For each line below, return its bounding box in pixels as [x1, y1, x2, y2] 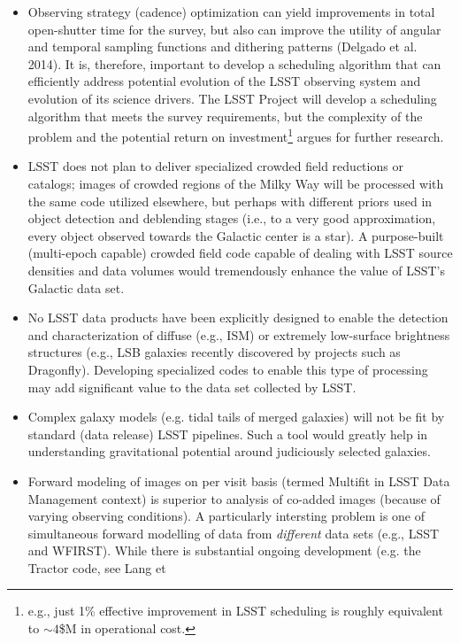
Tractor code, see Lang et [27, 558, 166, 577]
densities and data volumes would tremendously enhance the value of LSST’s [27, 260, 445, 279]
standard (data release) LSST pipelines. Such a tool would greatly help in [27, 424, 428, 443]
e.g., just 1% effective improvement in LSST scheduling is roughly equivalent [27, 601, 443, 620]
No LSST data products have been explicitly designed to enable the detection [27, 308, 448, 327]
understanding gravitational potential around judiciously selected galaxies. [27, 442, 431, 461]
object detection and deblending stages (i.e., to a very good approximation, [27, 209, 436, 228]
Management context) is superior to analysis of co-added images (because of [27, 489, 441, 507]
